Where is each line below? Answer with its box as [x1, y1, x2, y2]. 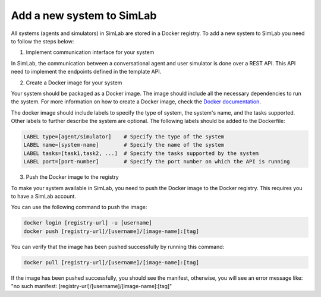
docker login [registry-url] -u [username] [23, 220, 153, 226]
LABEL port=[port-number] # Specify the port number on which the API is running [23, 158, 291, 165]
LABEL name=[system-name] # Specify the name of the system [23, 141, 225, 148]
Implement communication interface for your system [26, 49, 155, 56]
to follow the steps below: [11, 37, 74, 45]
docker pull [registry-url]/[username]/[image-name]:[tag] [23, 259, 199, 266]
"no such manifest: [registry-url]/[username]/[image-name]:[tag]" [11, 283, 172, 290]
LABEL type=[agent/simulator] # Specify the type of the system [23, 134, 225, 140]
